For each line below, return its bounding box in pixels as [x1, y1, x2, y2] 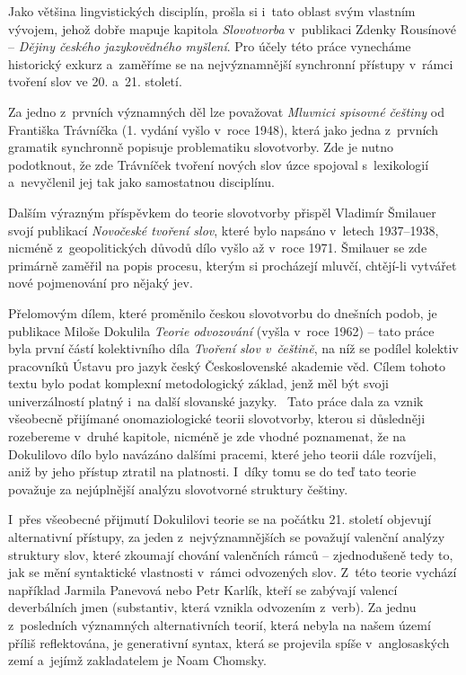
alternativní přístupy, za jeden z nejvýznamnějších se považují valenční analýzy [8, 528, 445, 546]
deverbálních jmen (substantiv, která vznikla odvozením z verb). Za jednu [8, 598, 417, 617]
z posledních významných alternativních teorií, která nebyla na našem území [8, 616, 431, 634]
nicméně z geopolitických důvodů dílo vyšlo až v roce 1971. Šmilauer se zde [8, 238, 427, 257]
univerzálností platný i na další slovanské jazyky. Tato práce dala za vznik [8, 391, 424, 410]
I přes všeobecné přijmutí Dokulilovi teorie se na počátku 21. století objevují [8, 510, 432, 528]
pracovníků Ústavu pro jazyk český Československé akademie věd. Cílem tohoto [8, 356, 445, 375]
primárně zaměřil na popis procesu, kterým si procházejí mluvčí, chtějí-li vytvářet [8, 255, 457, 274]
